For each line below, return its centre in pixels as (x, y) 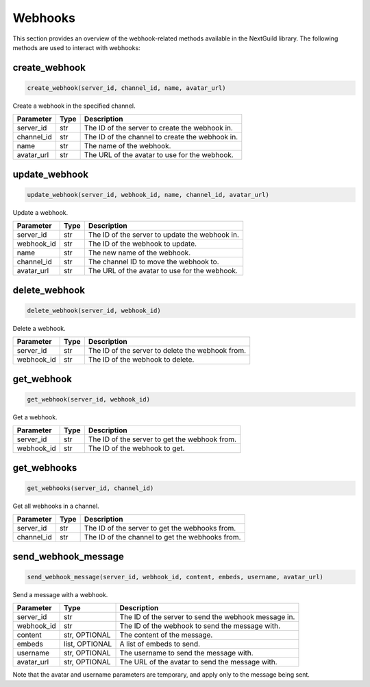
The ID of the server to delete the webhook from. (167, 351)
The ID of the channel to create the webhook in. (161, 137)
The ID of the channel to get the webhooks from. (162, 537)
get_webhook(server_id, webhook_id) (89, 399)
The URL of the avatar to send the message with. (198, 662)
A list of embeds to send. (160, 644)
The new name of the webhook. (139, 253)
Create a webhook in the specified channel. (74, 106)
